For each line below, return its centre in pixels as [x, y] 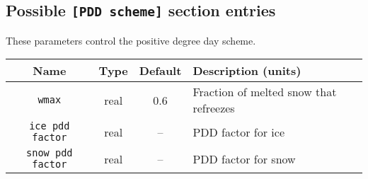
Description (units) [247, 71]
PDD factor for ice [239, 132]
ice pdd [50, 126]
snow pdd [50, 153]
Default [160, 71]
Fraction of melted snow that [265, 92]
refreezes [214, 108]
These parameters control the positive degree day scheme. [131, 40]
